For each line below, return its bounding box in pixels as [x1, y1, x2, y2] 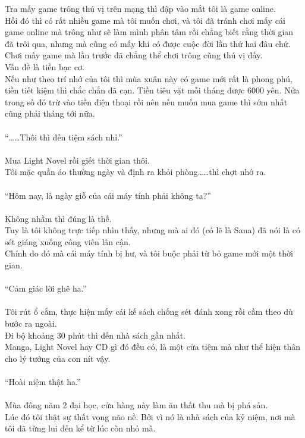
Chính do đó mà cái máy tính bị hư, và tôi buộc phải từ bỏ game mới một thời [5, 247, 293, 259]
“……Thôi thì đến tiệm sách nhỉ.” [5, 130, 122, 143]
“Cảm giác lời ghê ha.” [5, 282, 87, 295]
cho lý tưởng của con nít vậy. [5, 352, 111, 364]
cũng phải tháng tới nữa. [5, 107, 95, 120]
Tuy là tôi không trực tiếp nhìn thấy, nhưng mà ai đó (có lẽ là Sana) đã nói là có [5, 224, 301, 236]
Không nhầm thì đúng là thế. [5, 212, 112, 224]
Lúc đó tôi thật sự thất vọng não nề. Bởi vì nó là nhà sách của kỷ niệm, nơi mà [5, 410, 295, 423]
